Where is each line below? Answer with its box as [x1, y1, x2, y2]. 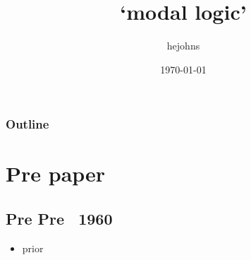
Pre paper [6, 159, 106, 188]
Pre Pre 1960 [6, 208, 113, 229]
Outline [6, 115, 49, 133]
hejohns [166, 38, 200, 53]
